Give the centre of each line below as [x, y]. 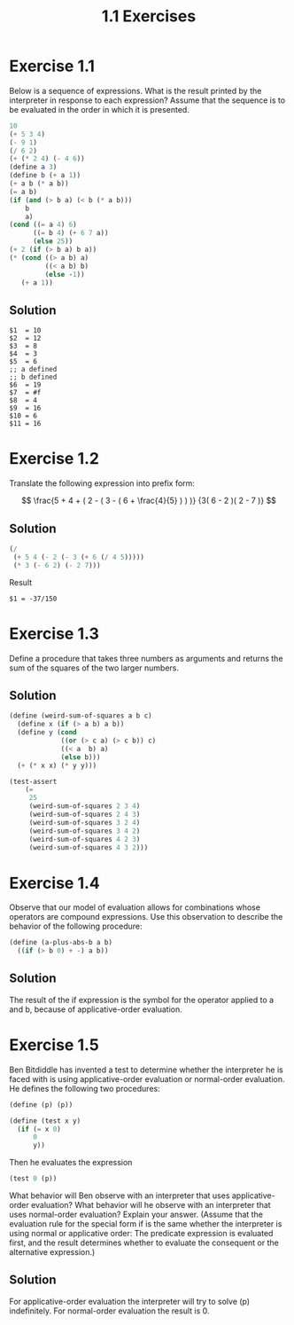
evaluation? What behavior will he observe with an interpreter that [151, 1205]
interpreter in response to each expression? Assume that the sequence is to [147, 100]
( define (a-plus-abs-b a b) [61, 943]
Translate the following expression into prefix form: [102, 483]
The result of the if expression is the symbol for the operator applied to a [142, 1000]
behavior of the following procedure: [76, 926]
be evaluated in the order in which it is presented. [100, 109]
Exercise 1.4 [54, 883]
